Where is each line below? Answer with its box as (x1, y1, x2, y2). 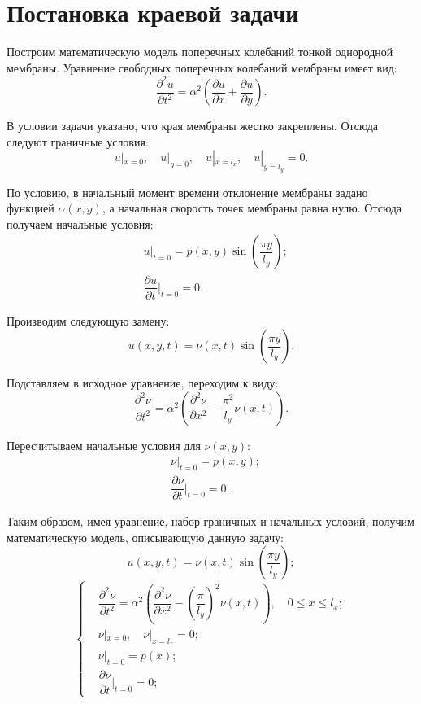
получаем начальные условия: (7, 215, 154, 232)
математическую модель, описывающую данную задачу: (7, 528, 284, 545)
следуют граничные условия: (7, 133, 149, 150)
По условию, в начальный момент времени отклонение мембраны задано (7, 183, 368, 200)
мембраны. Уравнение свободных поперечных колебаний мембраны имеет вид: (7, 59, 397, 76)
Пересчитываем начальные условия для (7, 436, 201, 453)
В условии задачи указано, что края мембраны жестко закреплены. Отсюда (7, 117, 379, 134)
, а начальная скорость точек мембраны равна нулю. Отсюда (102, 199, 401, 216)
